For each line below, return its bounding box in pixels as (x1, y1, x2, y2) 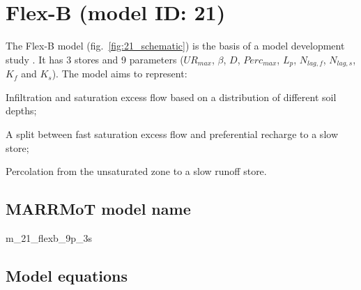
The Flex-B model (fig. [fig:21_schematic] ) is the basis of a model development (6, 38, 345, 53)
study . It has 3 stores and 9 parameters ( (6, 52, 184, 66)
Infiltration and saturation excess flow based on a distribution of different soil (6, 89, 337, 104)
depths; (6, 103, 37, 118)
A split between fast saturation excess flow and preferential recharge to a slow (6, 126, 338, 141)
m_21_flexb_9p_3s (6, 230, 93, 245)
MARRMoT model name (6, 198, 191, 220)
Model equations (6, 264, 128, 286)
